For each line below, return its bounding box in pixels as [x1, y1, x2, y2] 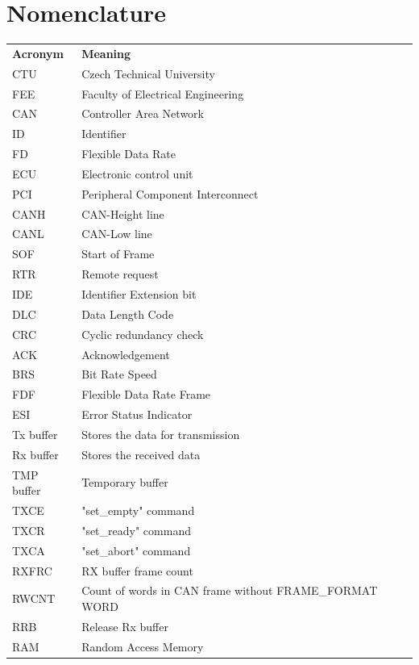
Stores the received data [81, 445, 201, 462]
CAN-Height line [81, 205, 164, 222]
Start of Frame [81, 245, 155, 262]
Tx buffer [12, 425, 58, 442]
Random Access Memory [81, 638, 204, 655]
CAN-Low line [81, 225, 152, 242]
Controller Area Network [81, 105, 204, 122]
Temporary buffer [81, 474, 168, 491]
